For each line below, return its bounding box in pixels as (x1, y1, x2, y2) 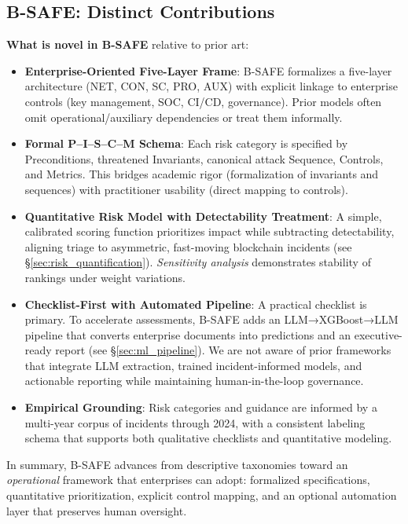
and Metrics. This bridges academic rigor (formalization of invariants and (24, 166, 379, 182)
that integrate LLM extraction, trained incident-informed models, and (24, 357, 362, 373)
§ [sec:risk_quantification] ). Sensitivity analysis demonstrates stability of (24, 254, 371, 270)
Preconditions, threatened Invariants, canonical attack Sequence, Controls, (24, 150, 384, 167)
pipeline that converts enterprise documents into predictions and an (24, 326, 351, 343)
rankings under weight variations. (24, 269, 186, 285)
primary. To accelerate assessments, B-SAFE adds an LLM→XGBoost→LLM (24, 311, 399, 328)
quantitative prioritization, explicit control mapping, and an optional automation (6, 487, 397, 504)
